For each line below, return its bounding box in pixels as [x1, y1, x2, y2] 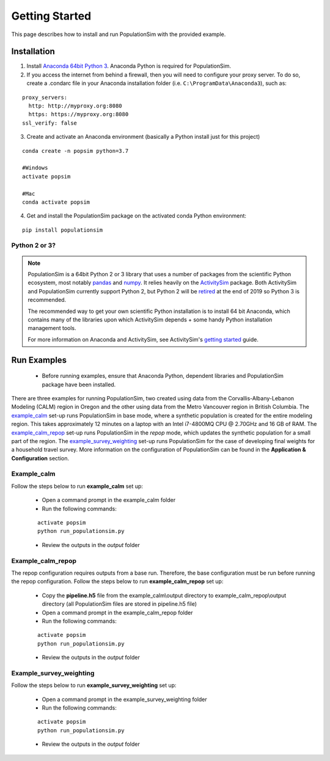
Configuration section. [11, 454, 70, 461]
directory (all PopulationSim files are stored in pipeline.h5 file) [42, 600, 197, 608]
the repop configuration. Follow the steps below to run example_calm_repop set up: [11, 578, 224, 585]
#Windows [22, 164, 48, 171]
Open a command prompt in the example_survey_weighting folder [42, 696, 207, 703]
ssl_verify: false [22, 119, 78, 127]
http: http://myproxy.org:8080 [28, 103, 122, 109]
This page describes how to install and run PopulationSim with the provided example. [11, 31, 226, 38]
